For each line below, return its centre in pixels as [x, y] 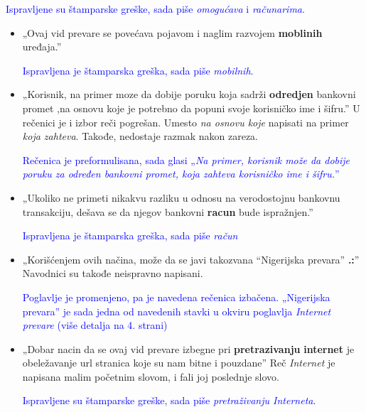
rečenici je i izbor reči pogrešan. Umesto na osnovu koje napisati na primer [185, 122]
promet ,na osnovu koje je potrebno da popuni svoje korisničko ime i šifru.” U [191, 108]
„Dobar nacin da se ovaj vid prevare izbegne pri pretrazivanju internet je [188, 348]
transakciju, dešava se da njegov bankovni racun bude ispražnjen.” [168, 211]
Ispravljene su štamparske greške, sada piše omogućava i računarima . [155, 9]
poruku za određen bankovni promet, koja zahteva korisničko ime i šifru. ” [181, 174]
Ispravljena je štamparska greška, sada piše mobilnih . [138, 70]
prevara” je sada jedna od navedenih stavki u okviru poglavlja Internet [177, 311]
